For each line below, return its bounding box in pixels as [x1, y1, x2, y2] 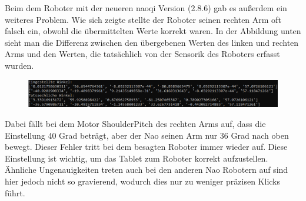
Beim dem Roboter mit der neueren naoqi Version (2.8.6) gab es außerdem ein [5, 2, 287, 14]
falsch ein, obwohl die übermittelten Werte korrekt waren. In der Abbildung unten [5, 25, 301, 37]
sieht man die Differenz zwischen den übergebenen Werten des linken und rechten [5, 36, 299, 48]
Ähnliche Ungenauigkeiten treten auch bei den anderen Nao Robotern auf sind [5, 163, 288, 176]
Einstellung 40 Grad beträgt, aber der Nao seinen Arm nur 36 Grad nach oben [5, 129, 289, 141]
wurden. [5, 59, 34, 71]
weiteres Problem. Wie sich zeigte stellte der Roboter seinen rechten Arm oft [5, 13, 281, 25]
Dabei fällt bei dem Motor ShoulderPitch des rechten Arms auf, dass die [5, 117, 266, 129]
